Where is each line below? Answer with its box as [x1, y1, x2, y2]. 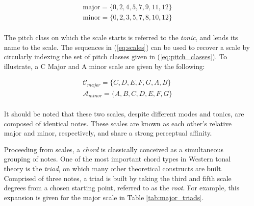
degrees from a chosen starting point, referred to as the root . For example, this [4, 183, 240, 193]
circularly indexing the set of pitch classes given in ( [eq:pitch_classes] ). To [4, 51, 227, 62]
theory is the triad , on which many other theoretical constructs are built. [4, 163, 223, 173]
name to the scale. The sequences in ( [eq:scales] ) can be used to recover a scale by [4, 42, 250, 52]
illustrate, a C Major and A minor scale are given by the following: [4, 61, 205, 71]
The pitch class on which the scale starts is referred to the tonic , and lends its [4, 32, 238, 43]
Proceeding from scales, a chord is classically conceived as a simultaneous [4, 144, 224, 154]
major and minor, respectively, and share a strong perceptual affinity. [4, 128, 212, 138]
